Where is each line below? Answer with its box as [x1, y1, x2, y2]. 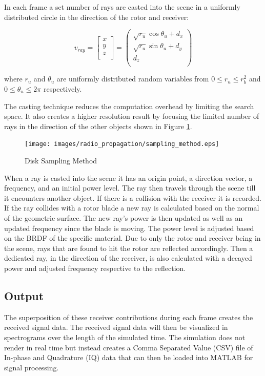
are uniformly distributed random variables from [56, 73, 209, 84]
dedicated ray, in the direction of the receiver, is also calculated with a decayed [4, 253, 252, 263]
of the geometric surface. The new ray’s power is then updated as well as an [4, 212, 243, 223]
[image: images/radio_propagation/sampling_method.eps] [25, 140, 219, 148]
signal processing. [4, 362, 59, 372]
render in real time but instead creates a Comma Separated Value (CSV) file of [4, 342, 253, 352]
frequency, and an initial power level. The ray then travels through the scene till [4, 182, 256, 193]
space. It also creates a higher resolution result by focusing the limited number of [4, 111, 259, 121]
